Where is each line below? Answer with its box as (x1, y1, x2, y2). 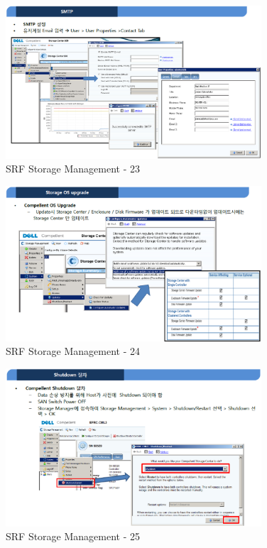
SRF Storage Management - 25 (6, 529, 141, 544)
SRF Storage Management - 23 (6, 161, 141, 176)
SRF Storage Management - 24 (6, 344, 141, 358)
